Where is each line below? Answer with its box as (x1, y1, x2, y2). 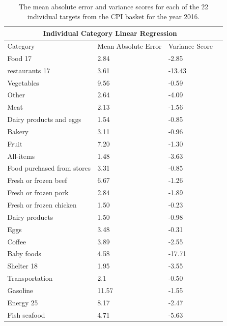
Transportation (7, 273, 53, 283)
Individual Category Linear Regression (43, 28, 177, 38)
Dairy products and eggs (7, 114, 82, 124)
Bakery (7, 126, 29, 136)
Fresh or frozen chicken (7, 200, 77, 209)
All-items (7, 150, 35, 161)
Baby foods (7, 248, 41, 259)
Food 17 (7, 53, 32, 63)
